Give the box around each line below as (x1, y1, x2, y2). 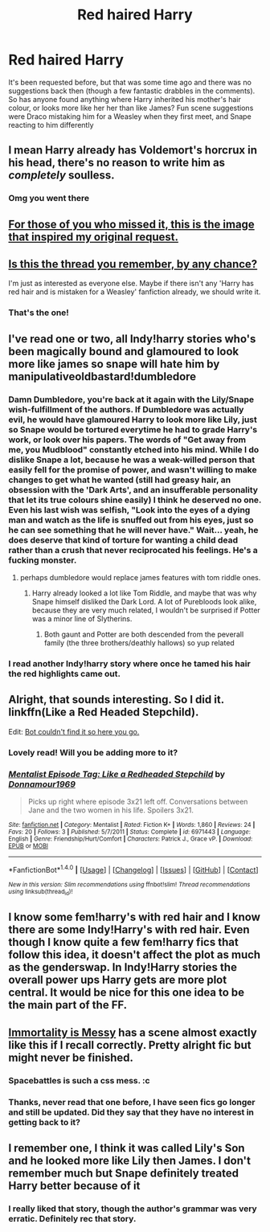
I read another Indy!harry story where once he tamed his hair (8, 657, 251, 669)
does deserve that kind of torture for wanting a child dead (8, 534, 239, 546)
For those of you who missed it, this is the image (8, 217, 255, 231)
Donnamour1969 (8, 778, 76, 789)
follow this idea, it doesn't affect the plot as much (8, 948, 261, 962)
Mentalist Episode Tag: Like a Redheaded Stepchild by (8, 768, 226, 780)
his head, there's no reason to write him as (8, 156, 226, 170)
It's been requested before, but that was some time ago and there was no (8, 77, 252, 87)
